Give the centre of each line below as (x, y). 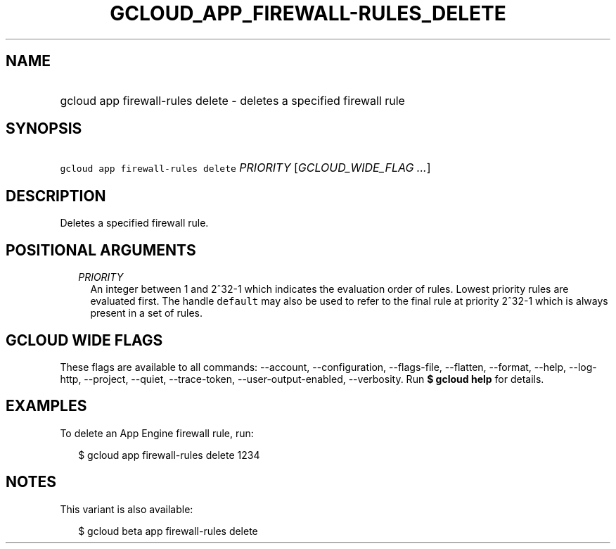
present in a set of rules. (147, 313)
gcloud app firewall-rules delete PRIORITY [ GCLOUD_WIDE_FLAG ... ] (245, 168)
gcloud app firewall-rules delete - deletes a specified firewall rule (232, 100)
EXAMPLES (46, 406)
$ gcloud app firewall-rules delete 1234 (169, 455)
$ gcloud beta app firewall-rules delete (168, 531)
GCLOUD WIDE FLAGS (84, 340)
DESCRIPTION (56, 196)
